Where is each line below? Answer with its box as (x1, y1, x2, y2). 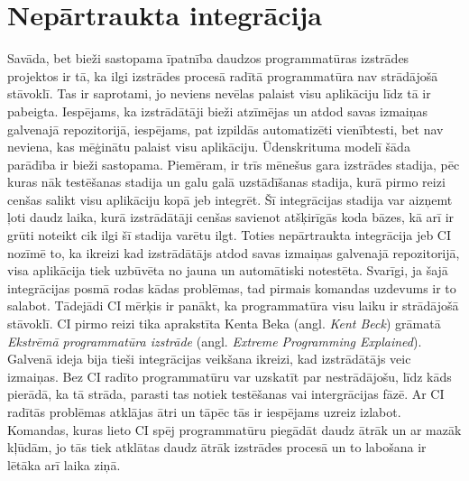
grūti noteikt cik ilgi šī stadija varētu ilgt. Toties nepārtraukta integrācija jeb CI (7, 226, 452, 245)
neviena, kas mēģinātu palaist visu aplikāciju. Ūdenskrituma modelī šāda (7, 137, 410, 156)
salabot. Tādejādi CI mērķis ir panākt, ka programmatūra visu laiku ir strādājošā (7, 296, 459, 315)
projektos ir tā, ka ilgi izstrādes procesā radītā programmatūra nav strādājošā (7, 66, 438, 85)
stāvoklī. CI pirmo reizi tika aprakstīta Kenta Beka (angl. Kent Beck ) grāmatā (7, 314, 441, 333)
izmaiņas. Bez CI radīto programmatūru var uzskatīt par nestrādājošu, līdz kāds (7, 366, 452, 385)
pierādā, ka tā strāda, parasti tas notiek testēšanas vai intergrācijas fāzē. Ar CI (7, 384, 445, 403)
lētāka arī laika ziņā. (7, 455, 121, 474)
